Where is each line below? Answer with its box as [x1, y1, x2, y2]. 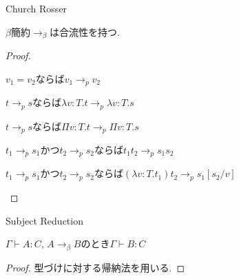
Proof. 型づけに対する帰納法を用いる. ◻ [6, 260, 185, 274]
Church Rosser [6, 1, 67, 15]
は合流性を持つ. [50, 24, 120, 39]
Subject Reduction [6, 213, 83, 227]
